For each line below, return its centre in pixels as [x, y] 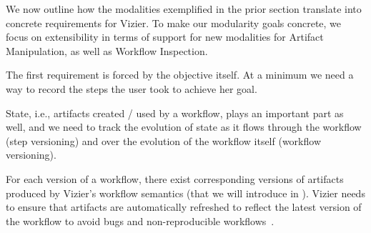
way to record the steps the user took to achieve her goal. [132, 88]
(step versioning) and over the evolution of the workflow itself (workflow [163, 140]
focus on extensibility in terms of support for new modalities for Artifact [165, 37]
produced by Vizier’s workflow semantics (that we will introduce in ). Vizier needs [185, 193]
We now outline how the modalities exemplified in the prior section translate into [184, 9]
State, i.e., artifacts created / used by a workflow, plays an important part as [175, 113]
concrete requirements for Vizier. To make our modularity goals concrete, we [174, 23]
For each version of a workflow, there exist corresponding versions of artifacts [175, 178]
